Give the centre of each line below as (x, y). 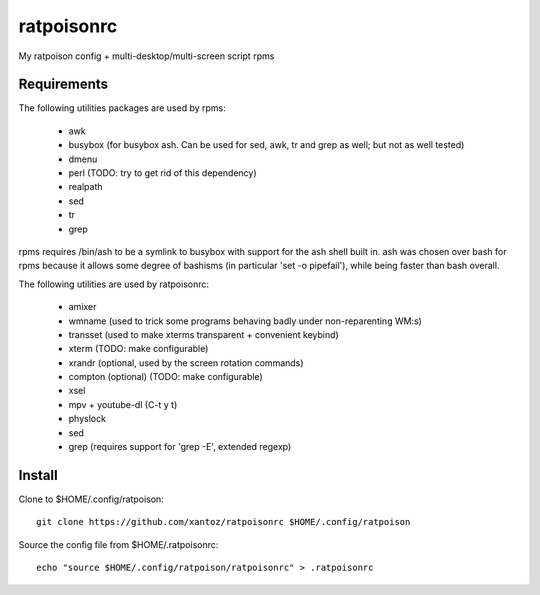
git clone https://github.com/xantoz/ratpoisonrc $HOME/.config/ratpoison (223, 522)
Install (38, 475)
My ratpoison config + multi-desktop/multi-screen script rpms (146, 56)
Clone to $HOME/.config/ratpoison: (91, 499)
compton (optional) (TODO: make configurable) (166, 377)
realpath (86, 187)
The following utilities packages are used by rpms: (122, 108)
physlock (87, 419)
